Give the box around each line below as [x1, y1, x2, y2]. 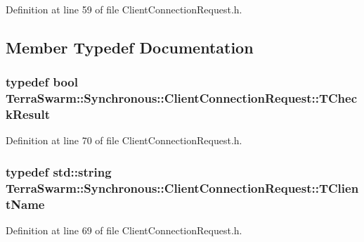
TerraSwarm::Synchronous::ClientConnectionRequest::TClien [6, 179, 359, 196]
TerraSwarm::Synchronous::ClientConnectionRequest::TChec [6, 89, 358, 107]
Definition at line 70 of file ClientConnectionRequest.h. [6, 133, 242, 148]
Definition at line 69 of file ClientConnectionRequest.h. [6, 223, 242, 238]
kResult [6, 106, 51, 123]
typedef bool [6, 73, 78, 91]
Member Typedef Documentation [6, 36, 254, 58]
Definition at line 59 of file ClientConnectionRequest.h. [6, 2, 242, 16]
